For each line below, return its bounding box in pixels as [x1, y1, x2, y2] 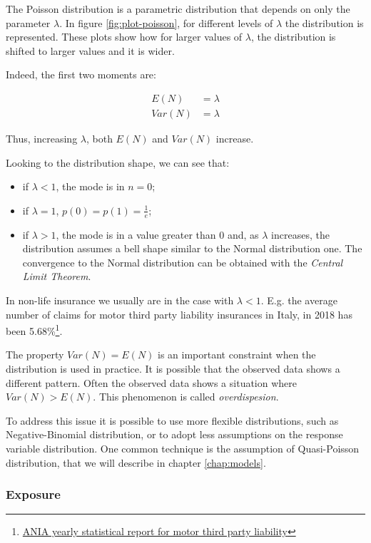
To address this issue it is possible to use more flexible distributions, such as [6, 413, 339, 428]
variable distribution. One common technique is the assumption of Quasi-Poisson [6, 441, 360, 456]
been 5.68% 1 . [6, 321, 63, 338]
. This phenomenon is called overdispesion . [93, 389, 279, 404]
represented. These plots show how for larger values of [6, 29, 243, 44]
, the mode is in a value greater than [56, 227, 216, 242]
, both [86, 131, 113, 146]
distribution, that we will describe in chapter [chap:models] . [6, 455, 266, 470]
